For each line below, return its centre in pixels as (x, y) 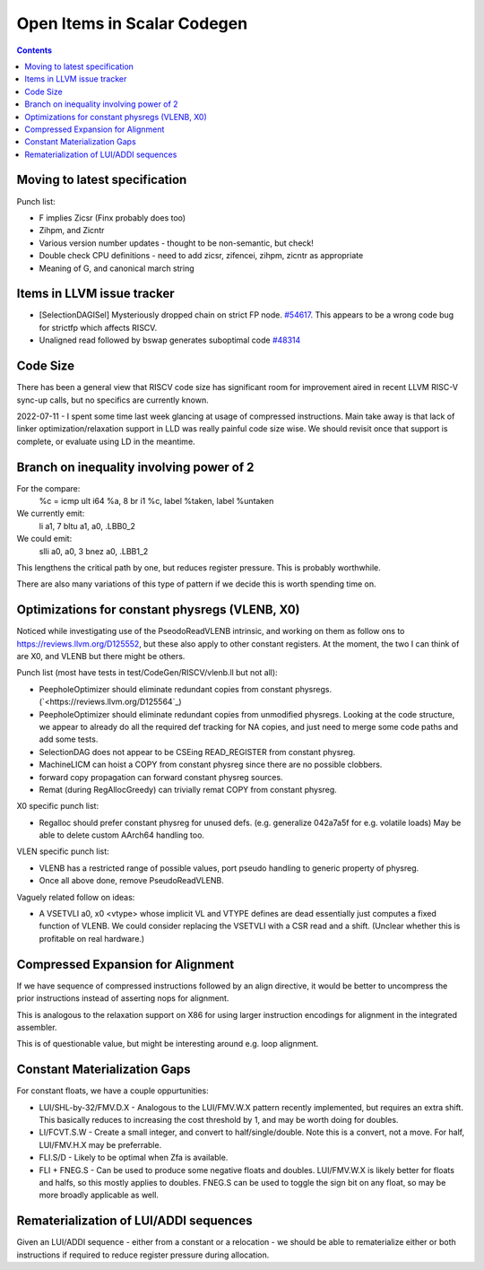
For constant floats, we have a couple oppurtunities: (113, 1091)
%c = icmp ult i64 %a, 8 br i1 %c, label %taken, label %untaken (156, 500)
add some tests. (69, 739)
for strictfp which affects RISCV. (98, 327)
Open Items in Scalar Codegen (132, 23)
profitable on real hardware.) (92, 938)
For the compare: (48, 488)
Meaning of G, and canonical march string (117, 268)
